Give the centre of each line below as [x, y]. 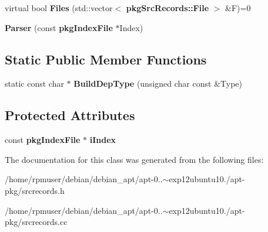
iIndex [103, 140]
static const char [34, 83]
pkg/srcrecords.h [35, 190]
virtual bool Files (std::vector [59, 8]
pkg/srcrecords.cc [36, 222]
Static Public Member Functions [106, 59]
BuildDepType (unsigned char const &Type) [158, 83]
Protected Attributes [70, 115]
